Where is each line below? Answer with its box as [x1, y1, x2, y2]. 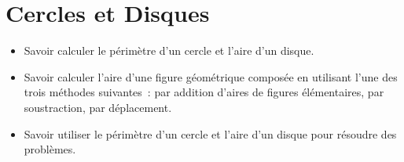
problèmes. [24, 141, 76, 157]
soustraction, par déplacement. [24, 99, 172, 115]
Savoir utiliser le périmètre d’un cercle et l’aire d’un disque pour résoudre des [24, 125, 397, 142]
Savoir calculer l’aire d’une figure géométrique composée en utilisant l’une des [24, 68, 398, 85]
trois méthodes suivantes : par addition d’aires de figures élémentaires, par [24, 84, 384, 100]
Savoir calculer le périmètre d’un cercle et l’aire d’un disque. [24, 42, 314, 59]
